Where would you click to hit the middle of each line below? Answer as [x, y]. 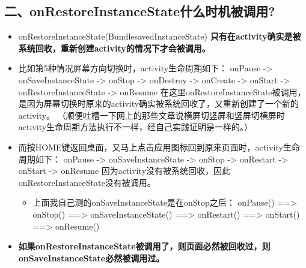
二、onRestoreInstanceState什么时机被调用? [140, 11]
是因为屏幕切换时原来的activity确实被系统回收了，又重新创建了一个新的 [159, 103]
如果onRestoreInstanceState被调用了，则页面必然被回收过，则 [144, 246]
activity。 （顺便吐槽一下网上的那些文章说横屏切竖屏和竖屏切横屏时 [151, 115]
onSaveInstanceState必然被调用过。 [91, 258]
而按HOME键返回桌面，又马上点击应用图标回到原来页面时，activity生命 [159, 147]
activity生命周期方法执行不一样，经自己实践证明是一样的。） [136, 127]
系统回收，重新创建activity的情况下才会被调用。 [114, 48]
